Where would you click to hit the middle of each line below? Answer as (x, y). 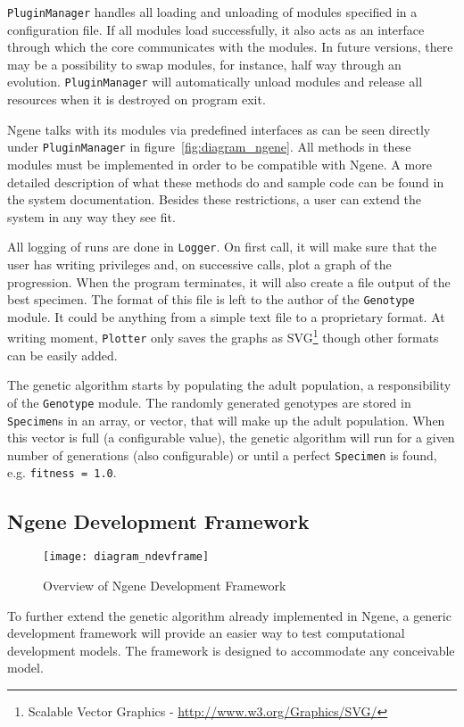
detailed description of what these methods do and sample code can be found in (226, 182)
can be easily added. (62, 355)
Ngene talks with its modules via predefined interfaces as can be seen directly (219, 129)
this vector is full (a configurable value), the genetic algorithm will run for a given (231, 438)
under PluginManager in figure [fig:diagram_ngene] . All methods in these (209, 147)
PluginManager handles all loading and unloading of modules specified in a (212, 12)
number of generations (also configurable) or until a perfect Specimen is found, (222, 454)
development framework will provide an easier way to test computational (206, 633)
